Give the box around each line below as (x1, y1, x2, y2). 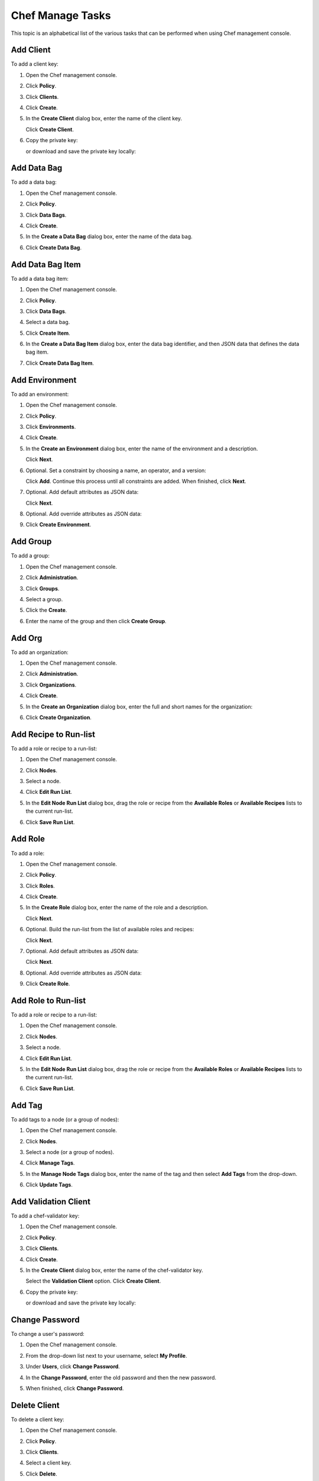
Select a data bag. (25, 319, 70, 326)
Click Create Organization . (25, 714, 92, 721)
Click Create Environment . (25, 521, 92, 528)
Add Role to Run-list (11, 996, 86, 1005)
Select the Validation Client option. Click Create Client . (25, 1277, 161, 1285)
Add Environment (11, 375, 77, 385)
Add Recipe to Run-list (11, 729, 96, 739)
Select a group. (25, 595, 63, 602)
